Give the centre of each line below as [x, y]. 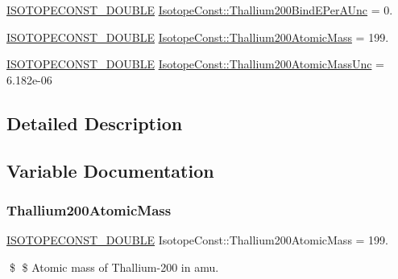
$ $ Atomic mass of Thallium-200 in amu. [114, 267]
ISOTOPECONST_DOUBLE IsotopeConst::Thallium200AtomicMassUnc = [195, 64]
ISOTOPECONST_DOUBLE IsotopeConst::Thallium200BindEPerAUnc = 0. [200, 10]
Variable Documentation [110, 170]
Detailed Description [95, 123]
